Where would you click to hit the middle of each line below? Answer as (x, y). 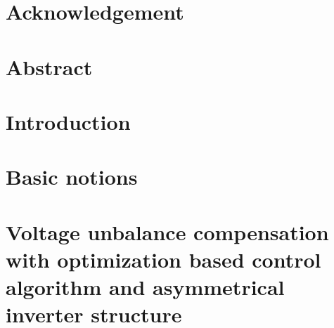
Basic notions (72, 177)
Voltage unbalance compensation (167, 231)
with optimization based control (163, 259)
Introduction (68, 121)
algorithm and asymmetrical (145, 287)
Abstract (49, 66)
